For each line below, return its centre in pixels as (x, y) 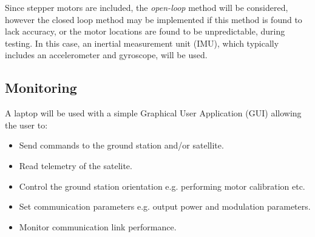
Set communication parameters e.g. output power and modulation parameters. (165, 206)
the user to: (26, 125)
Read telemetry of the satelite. (76, 165)
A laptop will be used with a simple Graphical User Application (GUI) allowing (153, 113)
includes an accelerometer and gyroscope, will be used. (106, 55)
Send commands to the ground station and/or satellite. (121, 145)
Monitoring (41, 88)
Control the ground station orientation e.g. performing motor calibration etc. (162, 186)
